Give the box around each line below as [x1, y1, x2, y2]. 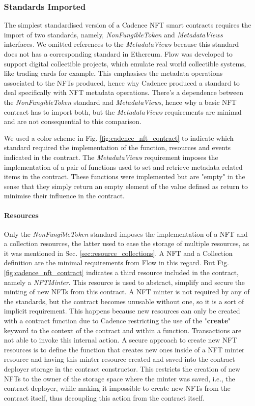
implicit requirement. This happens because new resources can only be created [4, 306, 240, 316]
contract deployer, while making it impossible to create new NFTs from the [4, 383, 230, 393]
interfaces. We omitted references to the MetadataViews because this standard [4, 39, 239, 49]
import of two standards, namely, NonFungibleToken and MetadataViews [4, 29, 223, 39]
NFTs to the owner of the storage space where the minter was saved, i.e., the [4, 373, 235, 383]
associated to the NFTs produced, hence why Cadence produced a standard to [4, 77, 240, 88]
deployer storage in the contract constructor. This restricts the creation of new [4, 364, 240, 374]
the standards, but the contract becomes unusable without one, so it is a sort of [4, 296, 244, 306]
